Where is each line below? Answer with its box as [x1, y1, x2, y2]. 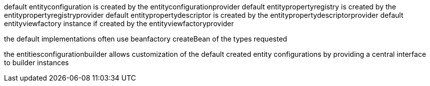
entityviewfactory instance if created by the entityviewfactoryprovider [4, 19, 234, 28]
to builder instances [4, 58, 69, 67]
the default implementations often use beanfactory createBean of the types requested [4, 35, 287, 43]
